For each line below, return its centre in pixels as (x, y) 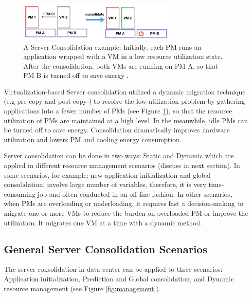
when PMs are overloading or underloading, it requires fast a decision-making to (124, 203)
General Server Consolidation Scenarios (106, 249)
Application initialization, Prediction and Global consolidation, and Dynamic (119, 278)
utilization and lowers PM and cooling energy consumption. (93, 139)
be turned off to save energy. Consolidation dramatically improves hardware (117, 130)
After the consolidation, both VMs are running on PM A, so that (121, 65)
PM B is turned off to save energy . (76, 75)
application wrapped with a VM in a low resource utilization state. (123, 56)
